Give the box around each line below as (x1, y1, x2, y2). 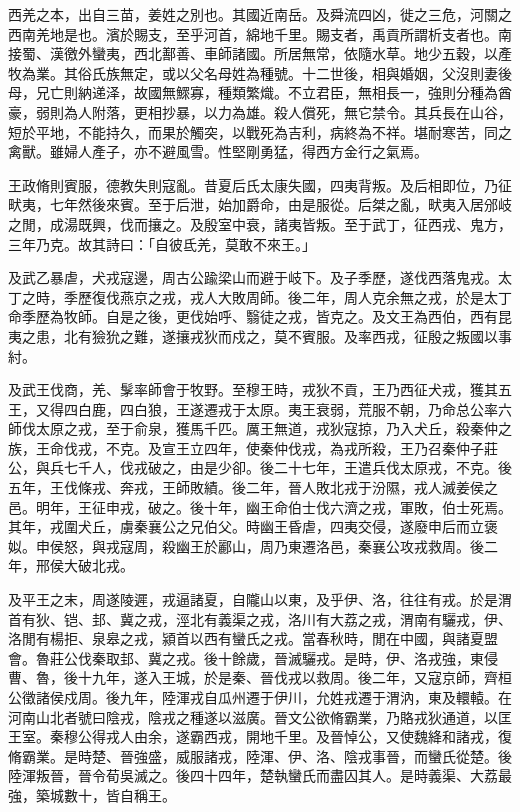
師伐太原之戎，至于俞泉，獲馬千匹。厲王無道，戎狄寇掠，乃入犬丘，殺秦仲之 (8, 418, 512, 439)
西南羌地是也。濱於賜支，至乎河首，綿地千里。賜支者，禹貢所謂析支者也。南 (8, 23, 512, 44)
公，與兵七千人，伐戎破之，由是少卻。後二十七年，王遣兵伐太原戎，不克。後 (8, 457, 512, 478)
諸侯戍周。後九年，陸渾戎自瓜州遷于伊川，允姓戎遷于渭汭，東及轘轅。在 (35, 687, 512, 707)
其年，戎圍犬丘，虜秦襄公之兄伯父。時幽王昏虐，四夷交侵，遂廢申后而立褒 (8, 516, 498, 537)
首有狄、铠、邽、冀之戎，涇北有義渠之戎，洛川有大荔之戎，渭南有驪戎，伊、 (8, 608, 512, 629)
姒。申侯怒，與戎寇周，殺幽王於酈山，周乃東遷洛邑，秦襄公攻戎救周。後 (8, 535, 484, 556)
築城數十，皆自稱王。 (35, 784, 176, 805)
